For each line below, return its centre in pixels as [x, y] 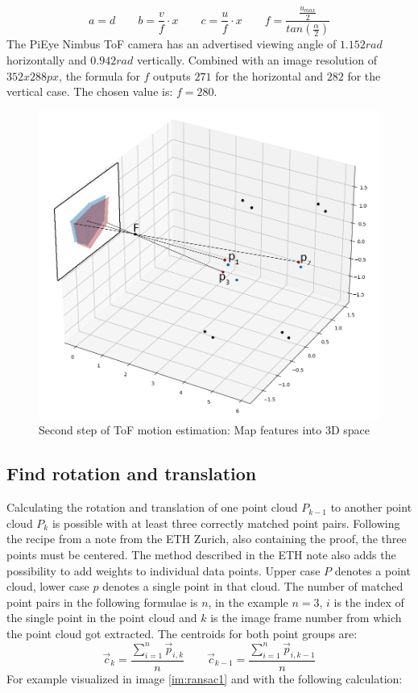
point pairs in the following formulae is [102, 602]
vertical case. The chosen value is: [90, 91]
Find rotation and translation [132, 473]
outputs [172, 75]
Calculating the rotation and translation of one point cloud [152, 507]
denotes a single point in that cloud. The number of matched [253, 586]
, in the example [248, 602]
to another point [371, 507]
